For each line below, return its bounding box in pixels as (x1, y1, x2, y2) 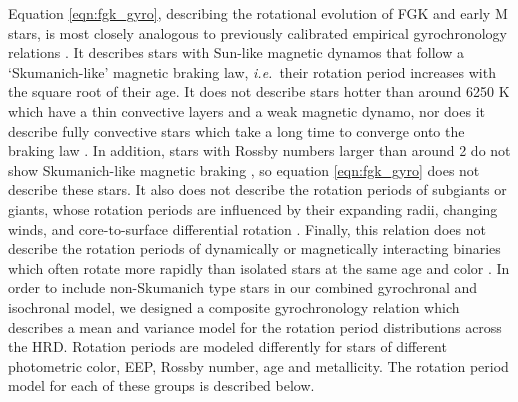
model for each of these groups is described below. (8, 375, 315, 396)
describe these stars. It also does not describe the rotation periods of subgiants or (8, 179, 507, 200)
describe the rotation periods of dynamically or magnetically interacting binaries (8, 238, 501, 259)
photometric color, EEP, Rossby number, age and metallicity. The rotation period (8, 355, 509, 376)
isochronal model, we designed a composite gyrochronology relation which (8, 296, 460, 317)
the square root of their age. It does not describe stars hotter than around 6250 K (8, 81, 510, 102)
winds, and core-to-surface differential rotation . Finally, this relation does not (8, 218, 486, 239)
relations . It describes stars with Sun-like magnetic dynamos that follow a (8, 42, 464, 63)
